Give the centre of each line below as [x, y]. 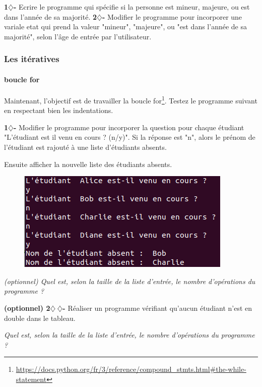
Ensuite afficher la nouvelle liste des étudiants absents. [88, 164]
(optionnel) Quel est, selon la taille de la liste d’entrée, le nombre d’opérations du [130, 281]
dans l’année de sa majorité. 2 [51, 16]
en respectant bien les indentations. [59, 110]
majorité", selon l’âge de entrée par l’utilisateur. [78, 36]
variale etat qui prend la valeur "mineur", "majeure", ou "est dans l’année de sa [125, 26]
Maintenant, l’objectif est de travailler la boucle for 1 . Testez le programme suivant [131, 100]
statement [31, 379]
